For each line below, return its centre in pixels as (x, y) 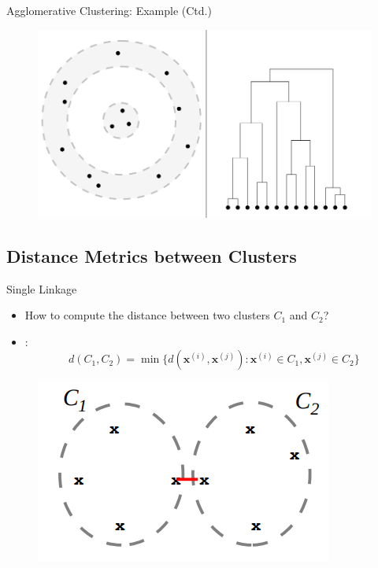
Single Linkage (42, 288)
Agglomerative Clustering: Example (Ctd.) (109, 10)
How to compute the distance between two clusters (147, 315)
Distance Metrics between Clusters (152, 255)
